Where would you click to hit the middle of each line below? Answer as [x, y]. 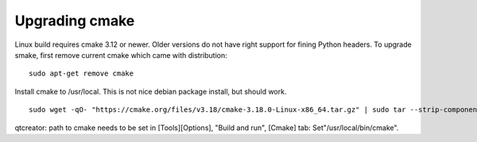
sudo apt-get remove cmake [81, 74]
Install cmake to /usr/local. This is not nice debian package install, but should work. [151, 91]
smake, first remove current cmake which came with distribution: [121, 55]
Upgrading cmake [75, 21]
